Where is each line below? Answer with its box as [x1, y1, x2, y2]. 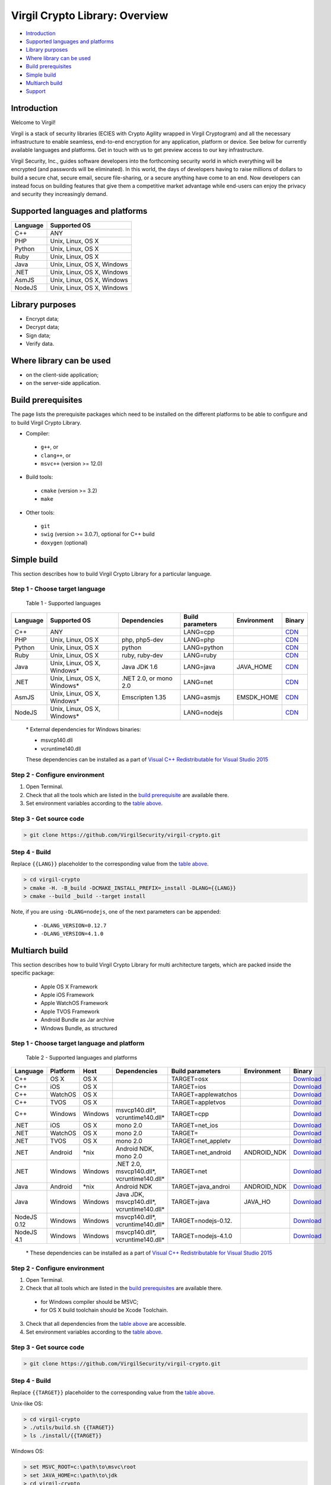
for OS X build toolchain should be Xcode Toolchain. [40, 1307, 168, 1314]
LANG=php [183, 636, 215, 644]
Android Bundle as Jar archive [40, 1016, 115, 1023]
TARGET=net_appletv [171, 1136, 231, 1145]
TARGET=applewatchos [171, 1090, 237, 1098]
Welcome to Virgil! [11, 119, 56, 126]
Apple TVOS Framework [40, 1007, 100, 1015]
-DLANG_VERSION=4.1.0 [40, 930, 104, 937]
